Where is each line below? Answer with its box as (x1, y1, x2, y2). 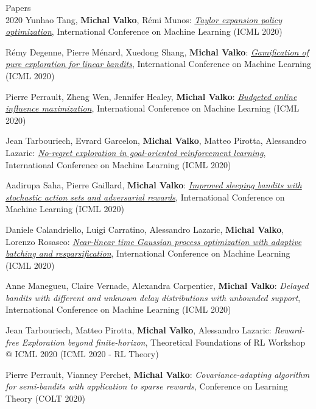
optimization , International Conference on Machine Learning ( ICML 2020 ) (5, 25, 283, 38)
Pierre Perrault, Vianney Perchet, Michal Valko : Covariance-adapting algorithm (5, 368, 310, 380)
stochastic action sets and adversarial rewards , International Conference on (5, 190, 285, 203)
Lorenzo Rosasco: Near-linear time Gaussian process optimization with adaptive (5, 235, 302, 247)
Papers (5, 1, 31, 13)
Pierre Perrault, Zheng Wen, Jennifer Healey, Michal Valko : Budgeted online (5, 90, 297, 102)
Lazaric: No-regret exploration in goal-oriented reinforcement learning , (5, 146, 266, 158)
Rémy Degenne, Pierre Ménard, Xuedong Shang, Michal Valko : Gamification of (5, 45, 309, 58)
